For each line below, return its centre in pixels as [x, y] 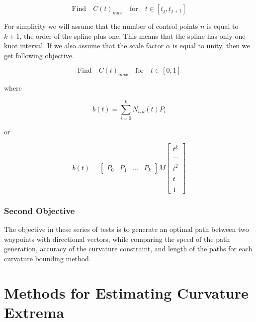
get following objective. [39, 55]
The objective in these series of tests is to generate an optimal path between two [127, 229]
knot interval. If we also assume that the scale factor [84, 46]
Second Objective [40, 210]
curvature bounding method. [47, 258]
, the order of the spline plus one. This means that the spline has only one [132, 36]
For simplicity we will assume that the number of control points [101, 26]
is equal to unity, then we [211, 46]
